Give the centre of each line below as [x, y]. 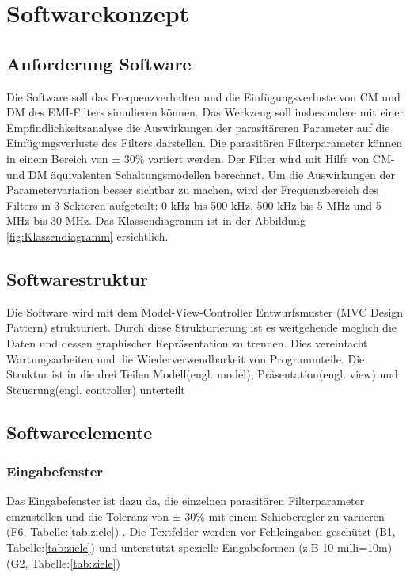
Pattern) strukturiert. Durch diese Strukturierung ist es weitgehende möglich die [201, 327]
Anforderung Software [99, 63]
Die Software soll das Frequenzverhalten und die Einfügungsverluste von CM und [203, 96]
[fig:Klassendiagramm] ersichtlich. [87, 235]
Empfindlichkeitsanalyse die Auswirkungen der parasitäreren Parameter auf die [198, 127]
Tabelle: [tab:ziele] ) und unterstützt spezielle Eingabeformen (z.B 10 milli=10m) [199, 547]
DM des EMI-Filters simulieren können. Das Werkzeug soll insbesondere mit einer [205, 112]
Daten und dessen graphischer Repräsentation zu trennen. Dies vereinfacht [187, 342]
